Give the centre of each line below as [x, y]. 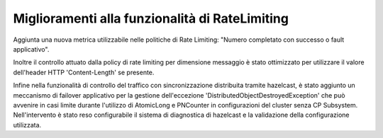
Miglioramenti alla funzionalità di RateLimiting [151, 18]
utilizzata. [27, 125]
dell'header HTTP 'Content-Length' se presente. [84, 72]
